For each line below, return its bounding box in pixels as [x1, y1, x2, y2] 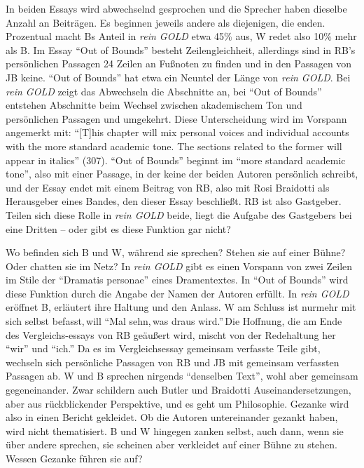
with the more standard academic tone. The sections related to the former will [6, 138, 342, 153]
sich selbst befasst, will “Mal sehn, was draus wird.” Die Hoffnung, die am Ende [6, 314, 342, 328]
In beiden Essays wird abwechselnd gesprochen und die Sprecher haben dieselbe [6, 1, 347, 15]
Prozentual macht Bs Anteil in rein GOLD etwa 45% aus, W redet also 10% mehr [6, 29, 357, 44]
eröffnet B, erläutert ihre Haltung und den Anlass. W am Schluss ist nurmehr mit [6, 300, 356, 314]
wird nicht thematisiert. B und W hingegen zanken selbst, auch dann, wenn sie [6, 423, 344, 438]
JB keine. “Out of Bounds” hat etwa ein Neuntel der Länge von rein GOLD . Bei [6, 69, 351, 84]
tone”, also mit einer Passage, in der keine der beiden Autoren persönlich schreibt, [6, 166, 358, 181]
